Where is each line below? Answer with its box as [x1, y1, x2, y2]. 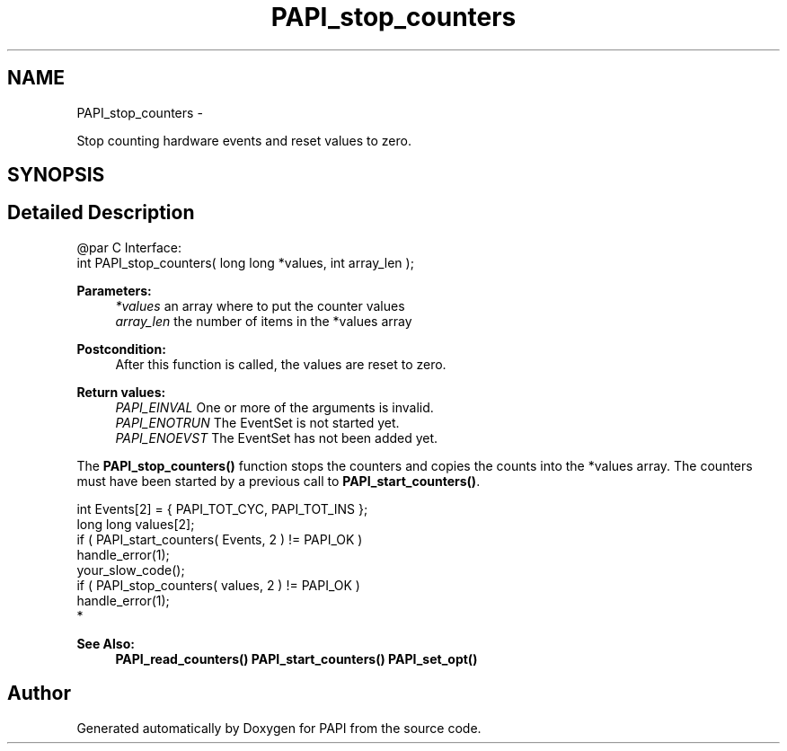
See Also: [76, 635, 135, 651]
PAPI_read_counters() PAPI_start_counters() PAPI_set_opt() [115, 650, 478, 667]
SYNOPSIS [7, 163, 105, 187]
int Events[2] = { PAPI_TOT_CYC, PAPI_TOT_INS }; [76, 500, 368, 517]
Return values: [76, 384, 166, 400]
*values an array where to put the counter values [115, 297, 405, 314]
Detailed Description [7, 201, 195, 225]
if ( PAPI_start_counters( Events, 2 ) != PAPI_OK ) [76, 531, 363, 547]
